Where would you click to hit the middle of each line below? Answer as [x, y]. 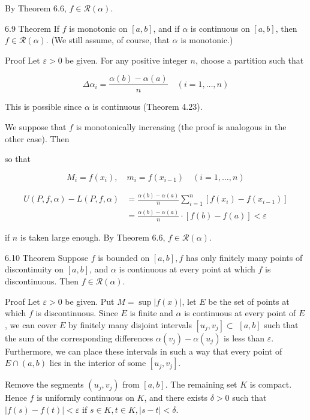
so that [18, 159]
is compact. [271, 384]
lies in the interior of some [98, 363]
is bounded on [124, 257]
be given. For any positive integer [126, 60]
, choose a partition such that [249, 60]
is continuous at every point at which [187, 269]
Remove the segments [44, 384]
